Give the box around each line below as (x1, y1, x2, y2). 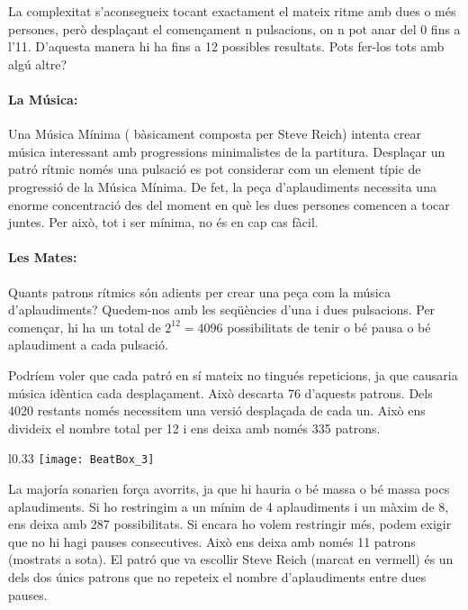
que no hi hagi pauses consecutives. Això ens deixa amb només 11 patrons (8, 532, 416, 551)
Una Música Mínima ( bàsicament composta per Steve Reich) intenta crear (8, 124, 422, 143)
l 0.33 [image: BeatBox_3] (8, 449, 155, 468)
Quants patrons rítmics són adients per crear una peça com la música (8, 282, 391, 301)
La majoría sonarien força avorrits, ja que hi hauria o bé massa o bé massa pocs (8, 478, 450, 497)
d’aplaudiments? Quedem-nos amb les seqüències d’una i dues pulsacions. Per (8, 300, 436, 319)
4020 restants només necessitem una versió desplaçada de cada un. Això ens (8, 401, 426, 420)
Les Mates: (8, 248, 77, 267)
